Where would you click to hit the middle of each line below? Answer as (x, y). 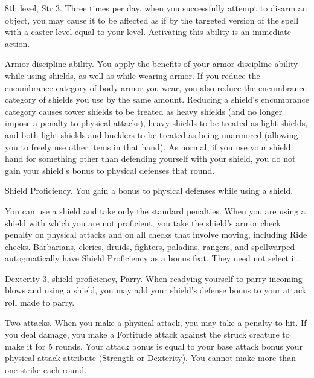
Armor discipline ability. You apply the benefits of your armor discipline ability (152, 64)
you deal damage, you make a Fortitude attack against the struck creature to (147, 334)
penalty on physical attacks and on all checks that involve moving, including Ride (156, 235)
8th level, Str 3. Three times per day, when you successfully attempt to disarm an (156, 8)
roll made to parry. (40, 302)
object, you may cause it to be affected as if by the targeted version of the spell (152, 20)
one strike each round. (46, 370)
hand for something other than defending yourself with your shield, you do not (150, 159)
